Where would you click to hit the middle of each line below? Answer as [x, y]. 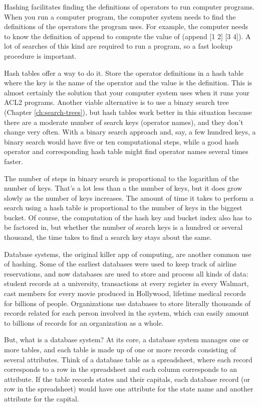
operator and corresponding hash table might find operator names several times [126, 151]
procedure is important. [40, 55]
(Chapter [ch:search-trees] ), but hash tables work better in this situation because [128, 112]
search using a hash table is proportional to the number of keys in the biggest [123, 208]
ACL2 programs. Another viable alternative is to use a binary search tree [116, 102]
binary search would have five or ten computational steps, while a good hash [121, 141]
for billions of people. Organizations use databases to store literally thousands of [127, 303]
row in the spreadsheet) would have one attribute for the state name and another [129, 389]
